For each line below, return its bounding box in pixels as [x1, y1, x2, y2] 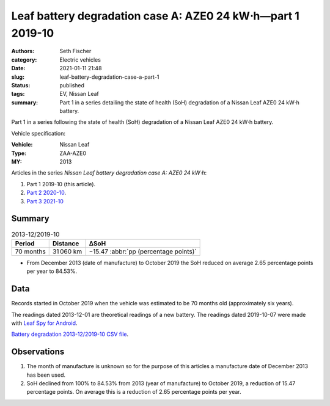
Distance [52, 239, 79, 247]
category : [11, 56, 37, 63]
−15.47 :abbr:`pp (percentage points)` [89, 247, 197, 256]
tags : [11, 90, 25, 98]
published [59, 81, 85, 89]
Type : [11, 150, 27, 157]
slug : [11, 73, 24, 81]
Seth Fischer [59, 48, 92, 55]
